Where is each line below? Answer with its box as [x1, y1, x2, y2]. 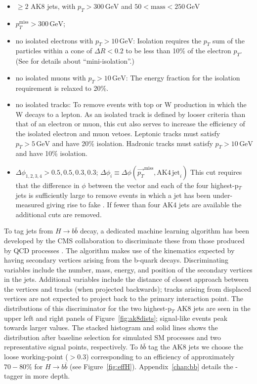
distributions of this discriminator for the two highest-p [4, 303, 171, 313]
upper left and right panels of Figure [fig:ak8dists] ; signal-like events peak [4, 312, 228, 323]
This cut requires [190, 166, 242, 177]
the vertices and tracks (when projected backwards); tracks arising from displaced [4, 283, 252, 294]
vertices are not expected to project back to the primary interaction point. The [4, 293, 244, 304]
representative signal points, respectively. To [4, 342, 138, 352]
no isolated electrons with [15, 35, 93, 45]
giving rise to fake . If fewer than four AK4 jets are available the [46, 199, 242, 210]
